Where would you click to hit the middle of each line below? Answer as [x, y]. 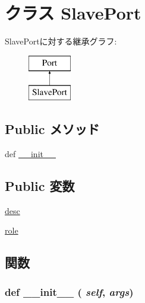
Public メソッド [52, 129]
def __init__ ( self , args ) [69, 291]
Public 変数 [40, 186]
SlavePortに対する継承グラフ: [61, 41]
